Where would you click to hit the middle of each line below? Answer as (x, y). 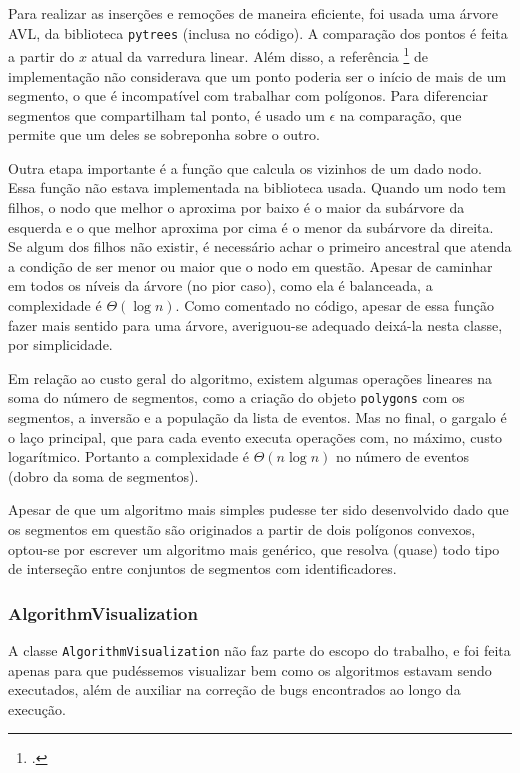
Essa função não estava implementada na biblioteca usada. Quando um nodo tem (257, 187)
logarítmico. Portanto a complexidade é (128, 456)
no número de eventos (402, 456)
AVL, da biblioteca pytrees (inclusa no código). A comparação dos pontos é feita (258, 32)
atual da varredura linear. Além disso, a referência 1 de (259, 54)
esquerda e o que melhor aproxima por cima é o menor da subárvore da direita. (251, 226)
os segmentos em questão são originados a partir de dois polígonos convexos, (242, 529)
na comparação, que (400, 114)
